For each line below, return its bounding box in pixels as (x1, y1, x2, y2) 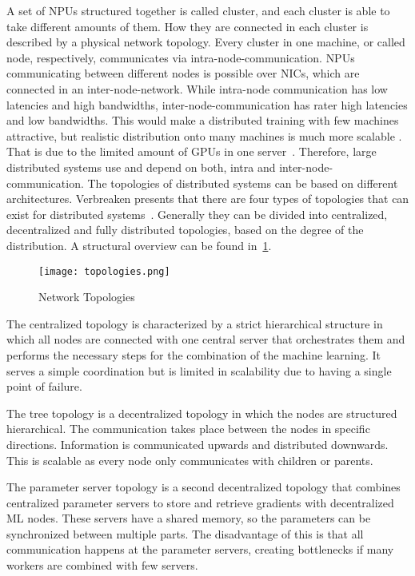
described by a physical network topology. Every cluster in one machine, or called (6, 34, 405, 50)
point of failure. (6, 378, 82, 395)
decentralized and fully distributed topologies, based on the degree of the (6, 221, 364, 238)
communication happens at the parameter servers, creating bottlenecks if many (6, 541, 394, 558)
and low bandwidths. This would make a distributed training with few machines (6, 112, 399, 129)
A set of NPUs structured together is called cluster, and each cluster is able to (6, 2, 390, 18)
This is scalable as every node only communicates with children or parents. (6, 451, 373, 468)
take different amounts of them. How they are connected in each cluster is (6, 18, 369, 34)
